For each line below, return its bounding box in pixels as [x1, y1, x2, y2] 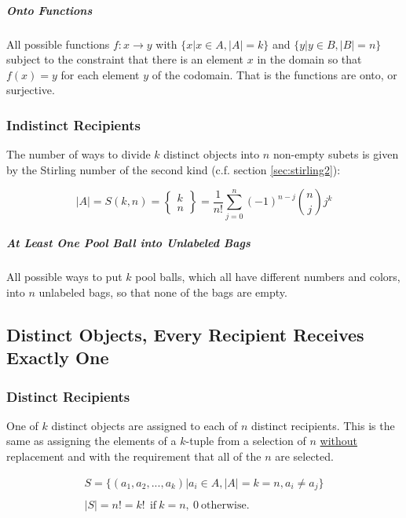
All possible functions [6, 35, 110, 52]
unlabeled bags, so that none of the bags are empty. [38, 283, 287, 300]
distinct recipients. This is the [251, 417, 395, 433]
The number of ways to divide [6, 146, 151, 162]
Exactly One [6, 345, 109, 370]
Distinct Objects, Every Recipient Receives [6, 322, 364, 346]
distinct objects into [163, 146, 260, 162]
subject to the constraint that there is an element [6, 51, 244, 67]
